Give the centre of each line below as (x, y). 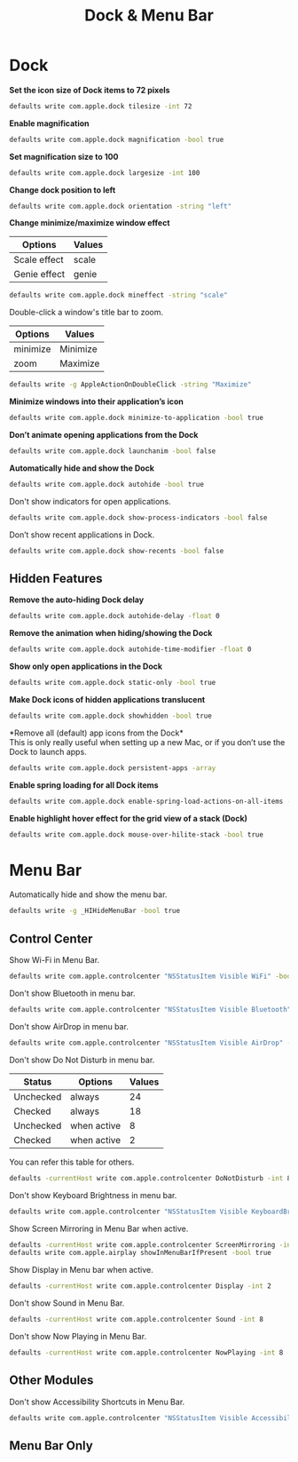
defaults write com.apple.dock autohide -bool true (106, 484)
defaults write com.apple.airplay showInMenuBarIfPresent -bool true (141, 1253)
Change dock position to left (63, 190)
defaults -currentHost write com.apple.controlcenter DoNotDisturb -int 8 (150, 1178)
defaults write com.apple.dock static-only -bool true (113, 683)
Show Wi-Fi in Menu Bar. (55, 960)
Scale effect (39, 260)
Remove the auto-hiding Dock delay (77, 600)
